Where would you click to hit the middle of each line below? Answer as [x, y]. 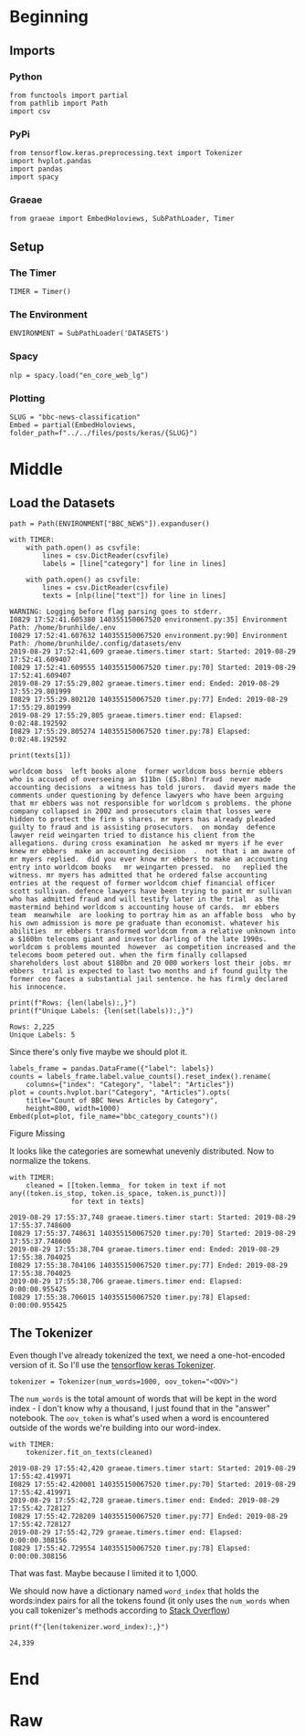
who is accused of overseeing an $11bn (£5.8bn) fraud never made [141, 779]
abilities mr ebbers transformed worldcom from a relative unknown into [153, 931]
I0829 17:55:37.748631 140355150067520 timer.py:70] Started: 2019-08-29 [153, 1234]
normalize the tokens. [50, 1161]
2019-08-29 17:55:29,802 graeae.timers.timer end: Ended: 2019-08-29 [145, 684]
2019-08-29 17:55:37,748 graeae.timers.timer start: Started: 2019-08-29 [153, 1218]
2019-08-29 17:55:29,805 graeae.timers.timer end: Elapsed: [126, 716]
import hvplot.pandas [51, 162]
